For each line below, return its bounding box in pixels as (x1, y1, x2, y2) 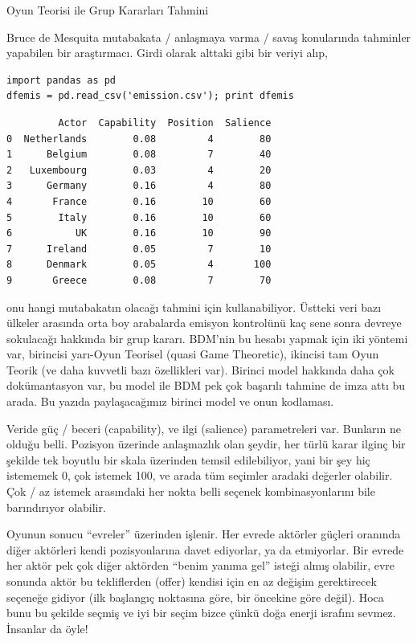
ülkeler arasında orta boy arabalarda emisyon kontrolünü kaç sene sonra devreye (6, 314, 402, 331)
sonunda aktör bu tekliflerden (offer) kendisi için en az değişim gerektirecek (6, 573, 377, 589)
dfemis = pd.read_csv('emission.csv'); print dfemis (6, 90, 294, 102)
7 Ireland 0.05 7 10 (6, 243, 272, 255)
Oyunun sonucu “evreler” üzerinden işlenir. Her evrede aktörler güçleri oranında (6, 525, 401, 542)
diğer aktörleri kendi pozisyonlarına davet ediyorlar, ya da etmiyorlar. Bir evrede (6, 541, 404, 558)
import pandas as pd (6, 74, 117, 86)
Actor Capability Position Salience (58, 117, 272, 129)
